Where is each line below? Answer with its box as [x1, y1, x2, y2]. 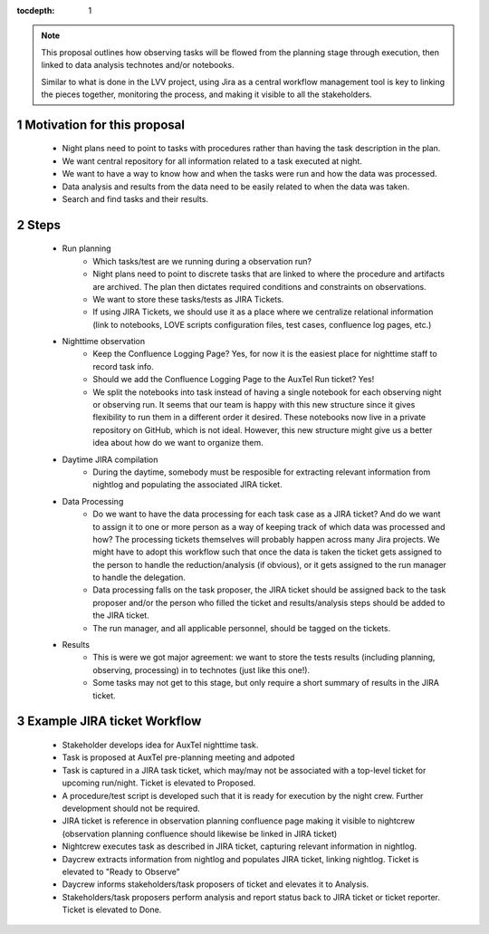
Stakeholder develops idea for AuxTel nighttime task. [62, 739, 259, 751]
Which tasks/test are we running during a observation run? [92, 255, 312, 266]
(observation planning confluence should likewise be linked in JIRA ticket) [62, 828, 338, 839]
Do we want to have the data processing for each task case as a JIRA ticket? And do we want [92, 508, 441, 520]
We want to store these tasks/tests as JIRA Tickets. [92, 294, 284, 304]
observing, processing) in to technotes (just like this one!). [92, 664, 311, 675]
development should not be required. [62, 803, 201, 814]
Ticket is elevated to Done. [62, 904, 162, 915]
